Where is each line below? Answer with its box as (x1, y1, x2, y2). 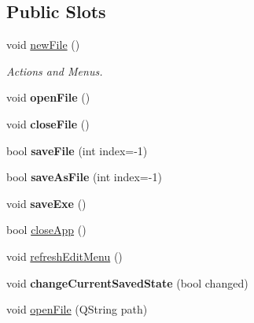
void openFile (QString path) (6, 301, 148, 317)
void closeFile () (6, 115, 90, 132)
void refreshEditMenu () (6, 247, 123, 264)
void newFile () (6, 36, 80, 53)
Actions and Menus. (6, 62, 103, 79)
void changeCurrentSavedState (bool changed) (6, 274, 248, 291)
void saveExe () (6, 195, 87, 211)
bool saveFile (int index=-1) (6, 142, 148, 158)
